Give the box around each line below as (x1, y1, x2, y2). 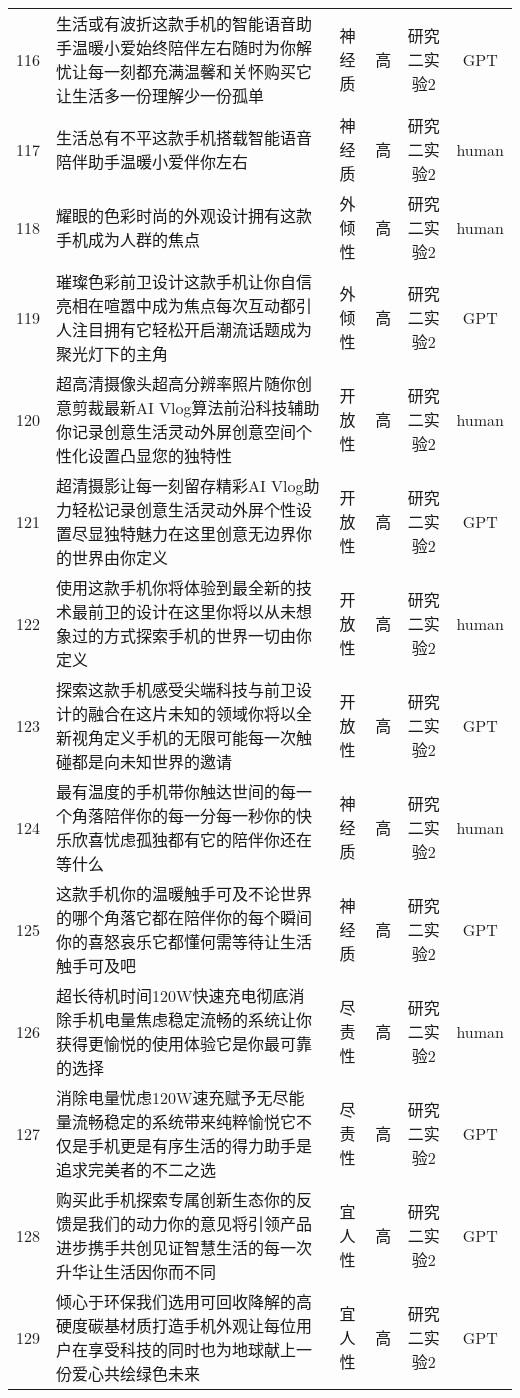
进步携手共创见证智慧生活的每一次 (56, 1236, 313, 1259)
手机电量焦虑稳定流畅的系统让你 (72, 1008, 313, 1031)
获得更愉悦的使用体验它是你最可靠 (56, 1032, 313, 1055)
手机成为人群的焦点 (56, 228, 201, 251)
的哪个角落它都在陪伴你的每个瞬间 (56, 906, 313, 929)
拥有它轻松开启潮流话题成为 (104, 318, 313, 341)
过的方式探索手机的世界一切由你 (72, 624, 313, 647)
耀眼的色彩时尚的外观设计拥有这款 (56, 204, 313, 227)
